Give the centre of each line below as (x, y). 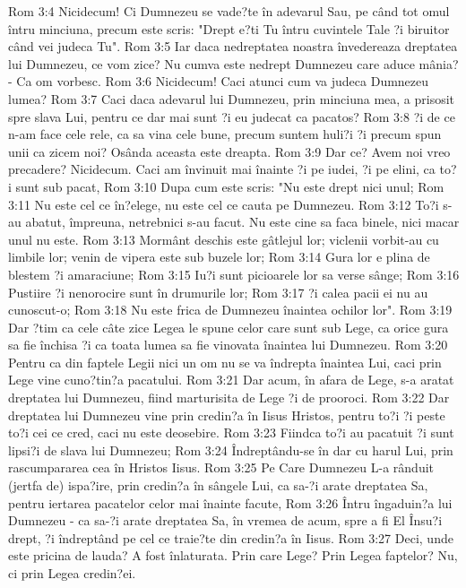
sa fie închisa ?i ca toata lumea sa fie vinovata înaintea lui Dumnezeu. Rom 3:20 (228, 345)
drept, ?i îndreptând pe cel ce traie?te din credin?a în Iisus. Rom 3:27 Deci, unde (231, 537)
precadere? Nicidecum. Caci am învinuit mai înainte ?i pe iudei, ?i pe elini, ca (222, 169)
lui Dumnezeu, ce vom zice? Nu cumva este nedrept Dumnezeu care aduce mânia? (233, 63)
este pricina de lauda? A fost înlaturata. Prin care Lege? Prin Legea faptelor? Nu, (233, 555)
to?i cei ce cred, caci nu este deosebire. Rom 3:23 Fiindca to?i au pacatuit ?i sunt (231, 432)
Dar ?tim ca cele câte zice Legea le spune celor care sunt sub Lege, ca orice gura (229, 327)
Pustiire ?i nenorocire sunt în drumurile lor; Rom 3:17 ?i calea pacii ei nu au (218, 292)
